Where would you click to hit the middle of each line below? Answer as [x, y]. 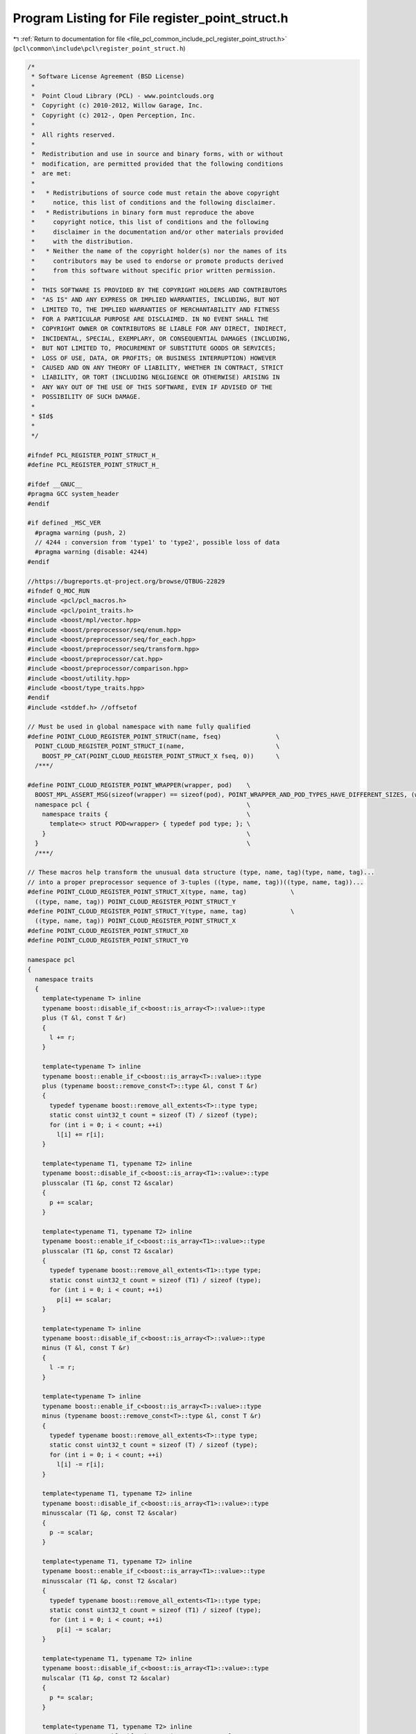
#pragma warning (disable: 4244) [92, 552]
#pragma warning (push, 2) [81, 533]
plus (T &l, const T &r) [84, 1018]
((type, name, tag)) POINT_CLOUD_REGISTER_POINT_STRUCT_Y [136, 901]
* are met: [52, 174]
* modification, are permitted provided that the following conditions [157, 164]
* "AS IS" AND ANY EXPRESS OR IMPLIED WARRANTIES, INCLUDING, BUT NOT [156, 300]
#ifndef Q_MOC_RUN [59, 591]
